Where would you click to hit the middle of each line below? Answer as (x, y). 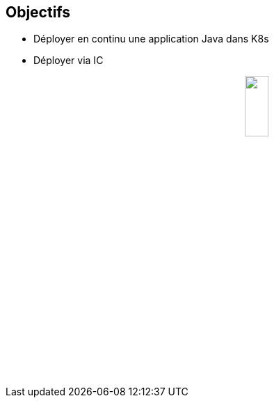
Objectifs (38, 12)
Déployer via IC (68, 61)
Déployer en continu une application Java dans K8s (151, 39)
